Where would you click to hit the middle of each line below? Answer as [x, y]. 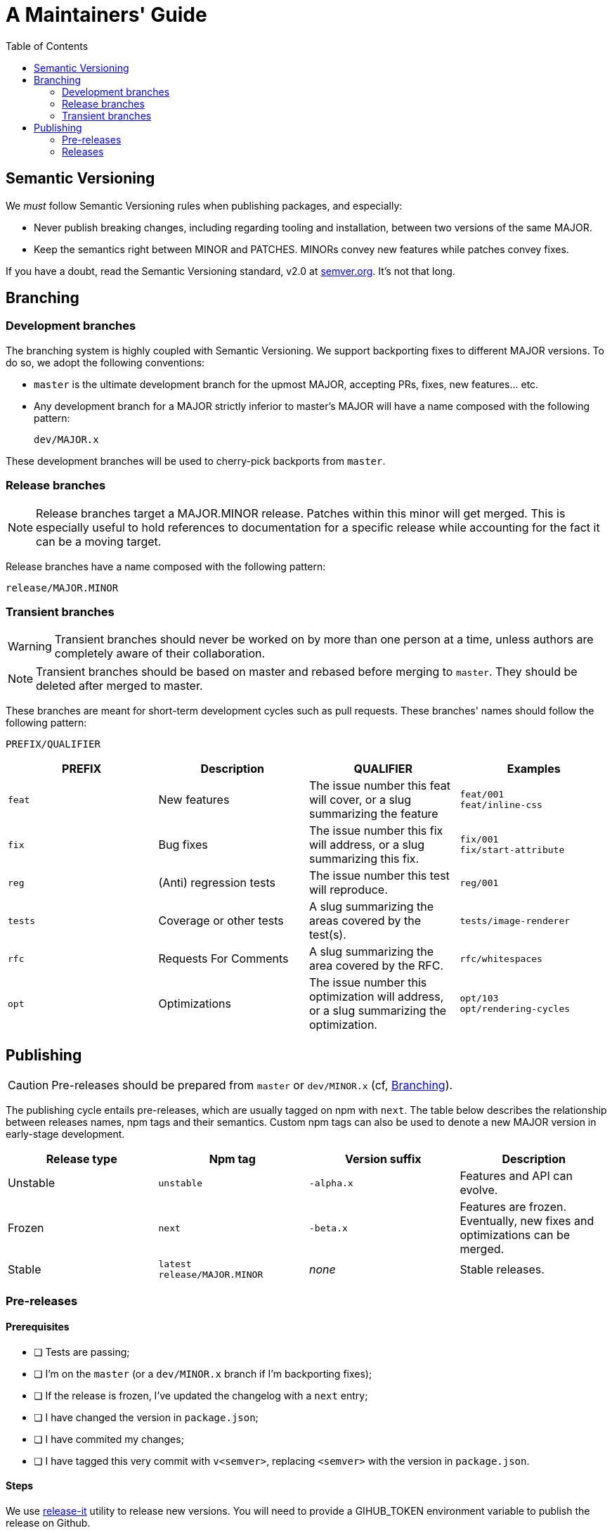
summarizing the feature [374, 814]
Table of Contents [47, 46]
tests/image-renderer [515, 921]
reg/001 [479, 883]
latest [175, 1264]
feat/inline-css [501, 805]
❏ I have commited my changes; [109, 1439]
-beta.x [328, 1228]
